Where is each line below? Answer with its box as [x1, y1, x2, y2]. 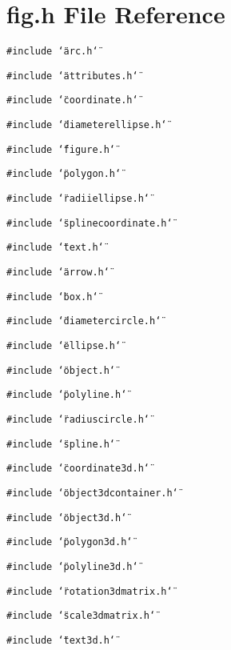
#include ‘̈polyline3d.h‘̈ [6, 560, 138, 572]
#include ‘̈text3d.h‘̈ [6, 634, 116, 646]
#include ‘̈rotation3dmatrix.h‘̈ [6, 585, 173, 597]
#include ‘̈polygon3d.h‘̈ [6, 536, 133, 548]
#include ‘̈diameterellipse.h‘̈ [6, 119, 167, 131]
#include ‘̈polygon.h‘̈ [6, 168, 121, 180]
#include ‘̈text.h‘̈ [6, 242, 104, 254]
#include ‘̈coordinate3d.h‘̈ [6, 463, 149, 475]
